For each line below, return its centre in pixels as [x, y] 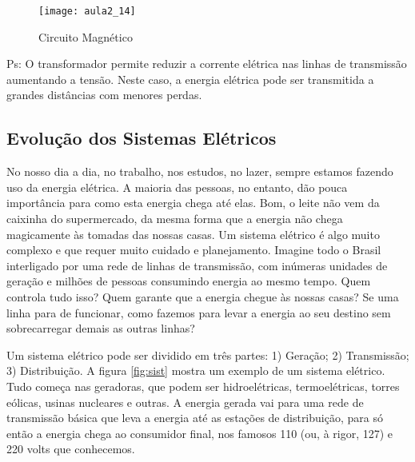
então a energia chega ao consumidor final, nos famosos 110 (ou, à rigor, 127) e [200, 433]
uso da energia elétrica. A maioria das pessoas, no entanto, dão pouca [177, 187]
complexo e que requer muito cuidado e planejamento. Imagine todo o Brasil [194, 250]
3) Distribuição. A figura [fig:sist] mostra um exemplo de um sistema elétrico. [196, 370]
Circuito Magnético [86, 36]
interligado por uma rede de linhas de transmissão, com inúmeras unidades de [197, 265]
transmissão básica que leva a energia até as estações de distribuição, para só [195, 418]
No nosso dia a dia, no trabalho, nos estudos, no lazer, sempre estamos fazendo [200, 171]
